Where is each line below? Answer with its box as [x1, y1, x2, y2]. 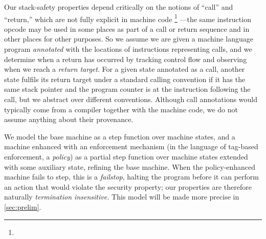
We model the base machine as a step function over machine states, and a [4, 131, 235, 142]
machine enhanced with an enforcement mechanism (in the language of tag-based [4, 141, 258, 152]
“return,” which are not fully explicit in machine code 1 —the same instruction [4, 12, 251, 24]
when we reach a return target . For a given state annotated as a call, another [4, 64, 245, 74]
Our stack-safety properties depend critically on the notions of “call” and [4, 2, 233, 12]
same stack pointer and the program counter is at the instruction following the [4, 84, 251, 94]
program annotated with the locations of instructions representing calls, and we [4, 44, 252, 54]
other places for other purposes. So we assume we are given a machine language [4, 33, 254, 44]
